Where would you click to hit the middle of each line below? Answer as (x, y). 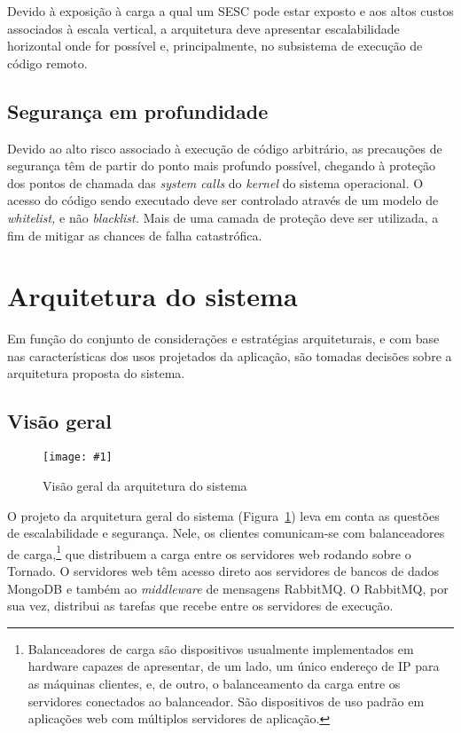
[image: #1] (78, 457)
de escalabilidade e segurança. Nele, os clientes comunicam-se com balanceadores (226, 533)
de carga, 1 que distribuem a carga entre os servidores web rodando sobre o (209, 552)
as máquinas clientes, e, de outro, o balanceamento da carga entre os (214, 683)
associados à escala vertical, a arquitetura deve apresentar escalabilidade (203, 28)
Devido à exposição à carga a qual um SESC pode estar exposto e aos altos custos (230, 11)
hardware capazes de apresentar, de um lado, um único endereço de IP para (234, 666)
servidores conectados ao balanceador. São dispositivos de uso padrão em (226, 701)
